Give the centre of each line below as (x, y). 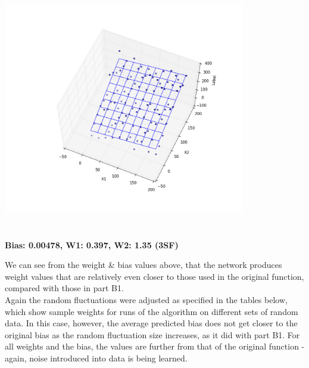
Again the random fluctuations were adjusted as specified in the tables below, (146, 299)
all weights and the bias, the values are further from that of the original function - (155, 346)
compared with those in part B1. (64, 288)
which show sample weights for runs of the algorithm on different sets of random (152, 311)
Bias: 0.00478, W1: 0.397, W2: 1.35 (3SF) (92, 244)
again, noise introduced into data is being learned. (96, 358)
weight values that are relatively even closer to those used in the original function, (154, 276)
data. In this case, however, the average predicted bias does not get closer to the (151, 323)
